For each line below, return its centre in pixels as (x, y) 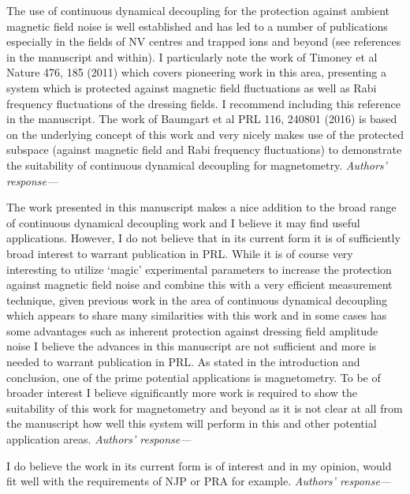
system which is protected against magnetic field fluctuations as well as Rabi (192, 87)
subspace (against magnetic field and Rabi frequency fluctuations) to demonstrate (204, 150)
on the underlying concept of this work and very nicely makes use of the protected (205, 134)
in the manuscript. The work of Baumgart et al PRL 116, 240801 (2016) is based (202, 119)
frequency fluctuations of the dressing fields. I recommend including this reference (203, 103)
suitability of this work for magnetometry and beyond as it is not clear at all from (205, 408)
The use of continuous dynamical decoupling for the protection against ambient (198, 10)
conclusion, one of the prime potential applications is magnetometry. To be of (194, 377)
